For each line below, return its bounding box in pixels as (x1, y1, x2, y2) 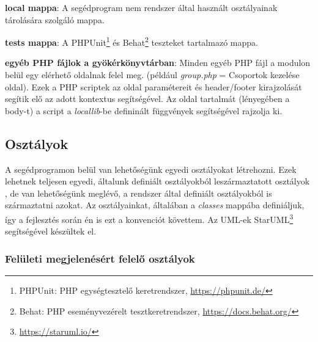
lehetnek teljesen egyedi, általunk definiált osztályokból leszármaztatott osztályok (5, 175, 310, 187)
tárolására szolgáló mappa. (5, 13, 105, 26)
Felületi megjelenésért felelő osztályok (5, 250, 195, 266)
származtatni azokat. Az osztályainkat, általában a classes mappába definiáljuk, (5, 198, 305, 211)
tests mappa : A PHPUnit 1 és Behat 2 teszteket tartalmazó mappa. (5, 34, 258, 48)
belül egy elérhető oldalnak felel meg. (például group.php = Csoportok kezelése (5, 68, 300, 81)
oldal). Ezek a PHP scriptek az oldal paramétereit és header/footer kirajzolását (5, 80, 302, 93)
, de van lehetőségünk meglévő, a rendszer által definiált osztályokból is (5, 186, 272, 199)
